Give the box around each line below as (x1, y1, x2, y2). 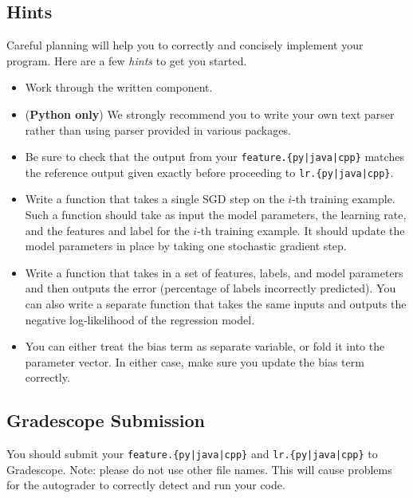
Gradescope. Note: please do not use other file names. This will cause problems (6, 461, 392, 477)
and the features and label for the (25, 222, 190, 238)
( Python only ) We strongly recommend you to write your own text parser (25, 105, 395, 122)
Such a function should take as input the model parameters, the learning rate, (25, 206, 407, 223)
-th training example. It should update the (197, 222, 405, 238)
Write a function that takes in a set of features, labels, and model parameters (25, 264, 403, 280)
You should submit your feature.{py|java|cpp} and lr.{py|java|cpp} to (6, 445, 378, 462)
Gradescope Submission (6, 408, 206, 433)
